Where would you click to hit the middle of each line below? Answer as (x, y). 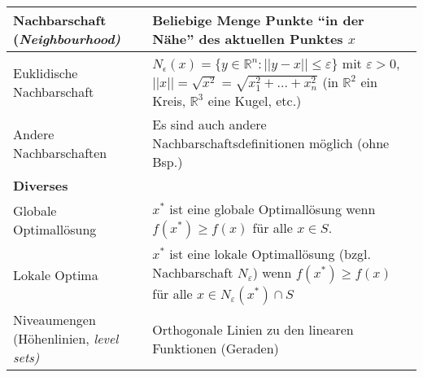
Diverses (41, 186)
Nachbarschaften (60, 152)
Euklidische (46, 72)
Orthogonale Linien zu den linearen (253, 329)
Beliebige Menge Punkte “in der (258, 20)
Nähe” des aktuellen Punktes (248, 39)
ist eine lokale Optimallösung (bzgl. (270, 254)
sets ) (26, 357)
